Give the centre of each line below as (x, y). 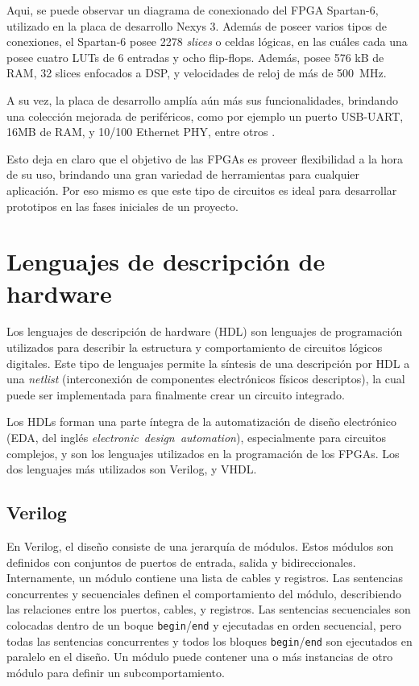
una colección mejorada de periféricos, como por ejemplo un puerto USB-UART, (205, 116)
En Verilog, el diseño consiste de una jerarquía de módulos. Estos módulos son (200, 545)
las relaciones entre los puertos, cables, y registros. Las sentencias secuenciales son (209, 609)
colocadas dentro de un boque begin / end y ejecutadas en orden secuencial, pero (204, 624)
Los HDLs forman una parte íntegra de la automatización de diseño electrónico (201, 422)
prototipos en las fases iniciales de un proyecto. (122, 206)
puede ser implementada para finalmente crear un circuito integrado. (176, 394)
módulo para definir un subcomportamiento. (116, 672)
